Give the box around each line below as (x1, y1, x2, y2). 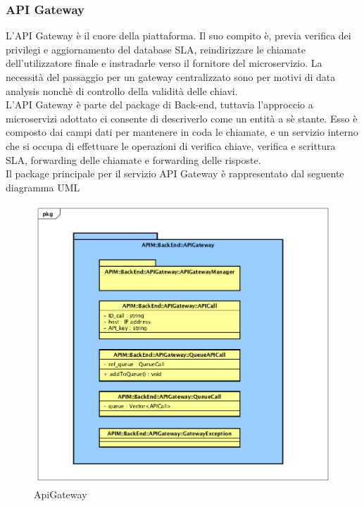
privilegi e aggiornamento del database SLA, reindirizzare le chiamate (6, 42, 306, 56)
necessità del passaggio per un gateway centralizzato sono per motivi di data (6, 70, 336, 84)
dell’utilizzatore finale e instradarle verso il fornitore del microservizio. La (6, 56, 322, 70)
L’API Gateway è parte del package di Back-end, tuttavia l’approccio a (6, 97, 313, 112)
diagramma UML (6, 179, 80, 194)
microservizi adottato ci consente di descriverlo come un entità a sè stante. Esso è (6, 110, 358, 125)
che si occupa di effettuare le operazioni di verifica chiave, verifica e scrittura (6, 138, 336, 153)
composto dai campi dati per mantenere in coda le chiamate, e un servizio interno (6, 125, 358, 139)
